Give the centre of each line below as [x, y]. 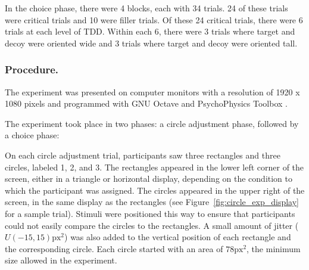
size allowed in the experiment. [61, 260]
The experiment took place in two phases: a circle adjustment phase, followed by [152, 123]
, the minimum [274, 248]
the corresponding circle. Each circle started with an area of [114, 248]
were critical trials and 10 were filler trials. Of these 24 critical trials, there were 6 [154, 19]
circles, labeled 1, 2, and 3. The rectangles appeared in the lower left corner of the [154, 167]
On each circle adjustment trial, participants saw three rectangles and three [143, 155]
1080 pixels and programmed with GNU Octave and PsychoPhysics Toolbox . [146, 103]
